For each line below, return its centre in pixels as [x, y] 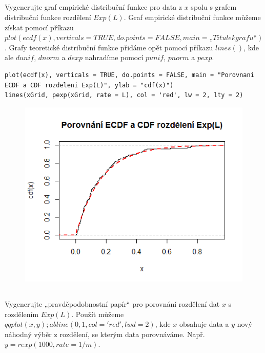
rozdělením [22, 314]
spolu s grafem [214, 7]
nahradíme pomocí [114, 57]
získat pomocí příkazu [39, 27]
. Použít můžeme [98, 314]
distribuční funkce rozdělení [48, 17]
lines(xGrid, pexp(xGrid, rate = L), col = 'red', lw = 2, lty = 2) [124, 95]
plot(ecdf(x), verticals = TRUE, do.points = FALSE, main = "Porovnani [129, 75]
